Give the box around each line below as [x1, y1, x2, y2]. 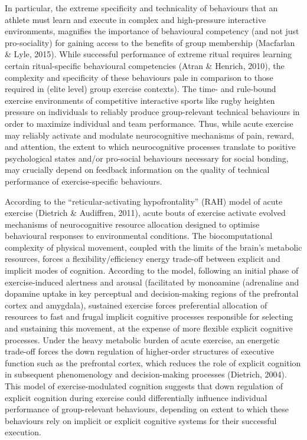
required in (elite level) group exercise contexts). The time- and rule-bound [5, 83, 276, 95]
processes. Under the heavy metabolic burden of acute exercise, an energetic [5, 333, 280, 346]
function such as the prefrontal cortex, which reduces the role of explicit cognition [5, 356, 301, 369]
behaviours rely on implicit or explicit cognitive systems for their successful [5, 414, 277, 426]
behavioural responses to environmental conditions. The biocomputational [5, 229, 273, 242]
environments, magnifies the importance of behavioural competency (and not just [5, 25, 299, 37]
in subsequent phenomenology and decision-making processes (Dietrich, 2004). [5, 368, 287, 380]
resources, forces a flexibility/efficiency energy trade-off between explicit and [5, 252, 280, 265]
